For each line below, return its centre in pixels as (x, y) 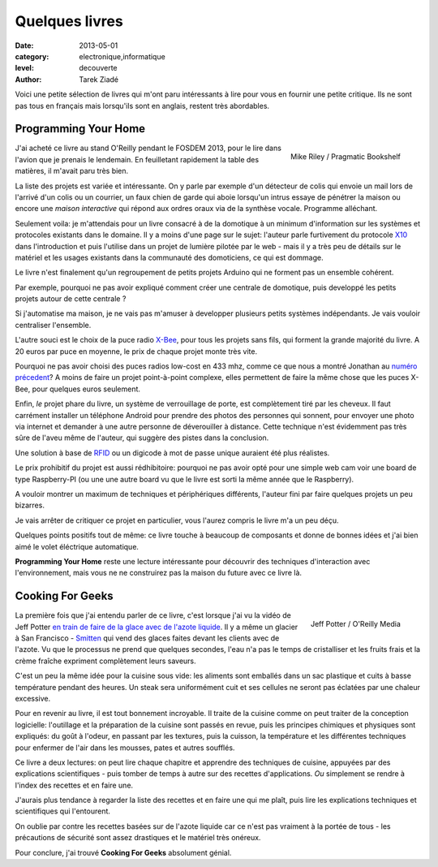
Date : (24, 45)
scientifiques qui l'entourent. (63, 811)
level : (24, 68)
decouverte (98, 68)
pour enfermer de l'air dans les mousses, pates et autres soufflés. (125, 748)
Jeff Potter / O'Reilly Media (355, 624)
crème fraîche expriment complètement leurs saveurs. (105, 661)
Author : (28, 79)
